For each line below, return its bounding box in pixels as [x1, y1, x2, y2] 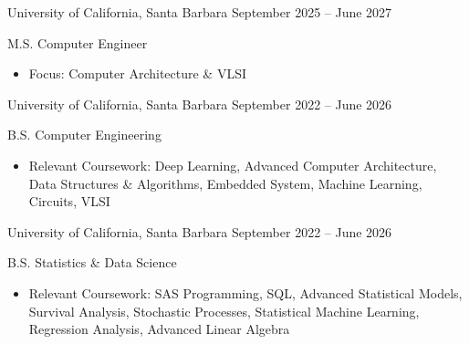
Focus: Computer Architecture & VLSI [28, 64, 246, 83]
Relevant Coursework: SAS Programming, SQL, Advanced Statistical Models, [28, 283, 463, 302]
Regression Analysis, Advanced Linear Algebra [28, 319, 290, 339]
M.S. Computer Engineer [7, 33, 148, 52]
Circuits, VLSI [28, 192, 110, 211]
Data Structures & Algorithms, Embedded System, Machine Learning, [28, 173, 422, 193]
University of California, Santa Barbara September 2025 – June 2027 [7, 3, 392, 21]
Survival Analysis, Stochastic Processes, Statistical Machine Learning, [28, 301, 420, 320]
